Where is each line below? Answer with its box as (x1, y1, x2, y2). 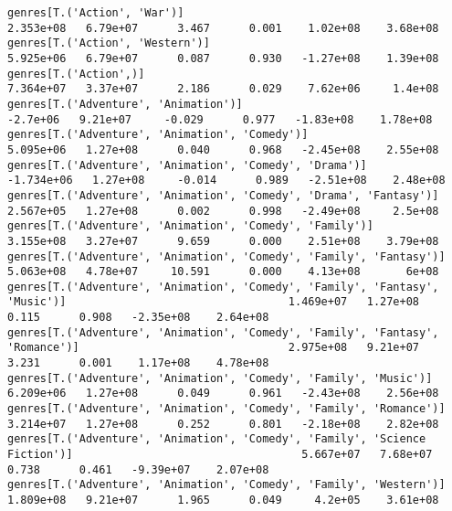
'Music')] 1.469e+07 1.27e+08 (7, 295, 420, 309)
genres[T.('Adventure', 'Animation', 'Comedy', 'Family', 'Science (7, 432, 426, 446)
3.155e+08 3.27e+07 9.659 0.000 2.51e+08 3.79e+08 (7, 234, 439, 248)
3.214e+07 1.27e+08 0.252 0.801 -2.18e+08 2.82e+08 (7, 417, 439, 431)
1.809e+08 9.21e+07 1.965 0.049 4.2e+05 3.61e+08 (7, 494, 439, 506)
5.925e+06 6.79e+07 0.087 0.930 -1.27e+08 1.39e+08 (7, 51, 439, 65)
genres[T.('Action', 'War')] (7, 6, 184, 19)
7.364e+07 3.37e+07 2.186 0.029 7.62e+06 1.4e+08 (7, 82, 439, 96)
